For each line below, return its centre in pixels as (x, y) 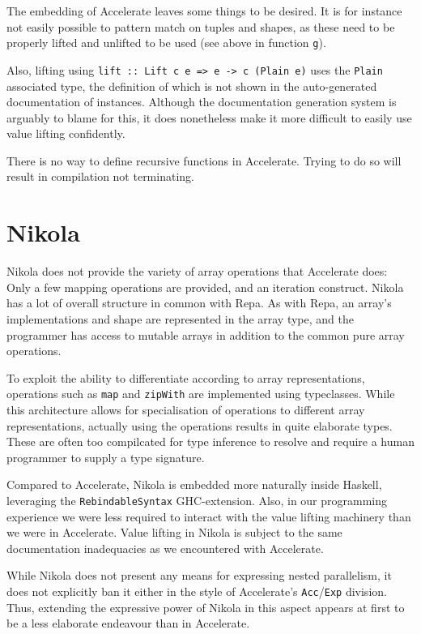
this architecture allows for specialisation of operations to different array (186, 409)
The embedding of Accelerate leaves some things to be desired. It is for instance (204, 11)
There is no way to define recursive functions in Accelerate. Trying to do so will (204, 160)
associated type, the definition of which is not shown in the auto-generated (192, 86)
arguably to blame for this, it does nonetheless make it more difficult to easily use (209, 117)
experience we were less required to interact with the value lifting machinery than (209, 516)
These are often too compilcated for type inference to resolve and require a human (210, 441)
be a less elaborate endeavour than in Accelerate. (128, 623)
